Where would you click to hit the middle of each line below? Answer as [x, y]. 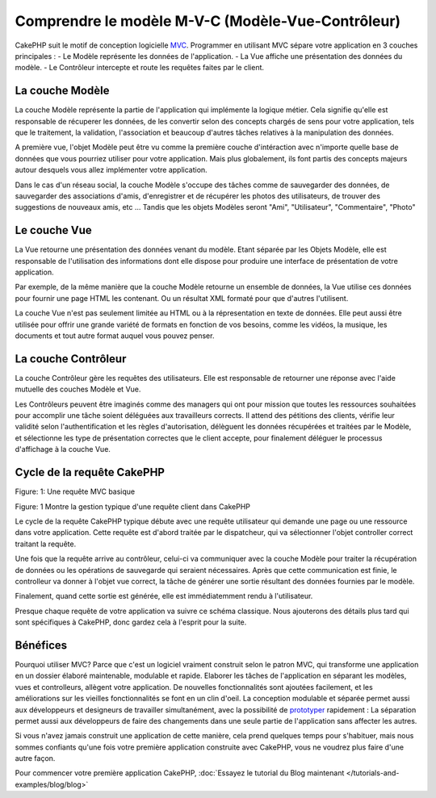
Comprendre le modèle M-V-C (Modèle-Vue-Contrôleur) [208, 21]
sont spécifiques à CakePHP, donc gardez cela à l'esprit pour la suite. [131, 622]
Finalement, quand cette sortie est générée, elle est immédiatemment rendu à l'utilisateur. [164, 596]
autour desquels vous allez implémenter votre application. [111, 170]
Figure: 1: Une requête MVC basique [75, 491]
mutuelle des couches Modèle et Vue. [78, 389]
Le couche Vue [53, 230]
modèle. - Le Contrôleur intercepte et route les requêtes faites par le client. [140, 68]
